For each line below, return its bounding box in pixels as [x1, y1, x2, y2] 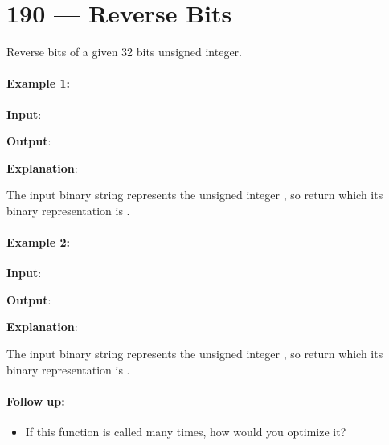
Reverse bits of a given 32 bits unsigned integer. [6, 43, 243, 60]
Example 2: [6, 234, 70, 251]
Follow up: [6, 392, 65, 409]
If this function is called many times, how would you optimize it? [25, 423, 346, 440]
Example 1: [6, 75, 70, 92]
